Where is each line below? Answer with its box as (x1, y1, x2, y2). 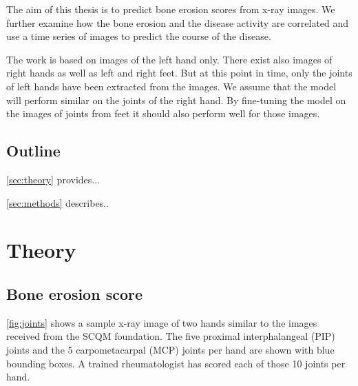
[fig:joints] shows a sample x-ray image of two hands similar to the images (6, 315, 317, 329)
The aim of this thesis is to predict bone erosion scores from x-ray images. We (6, 2, 335, 16)
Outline (6, 140, 61, 161)
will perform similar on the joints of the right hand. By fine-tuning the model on (6, 92, 346, 107)
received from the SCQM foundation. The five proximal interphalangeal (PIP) (6, 329, 335, 343)
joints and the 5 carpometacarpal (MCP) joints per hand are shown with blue (6, 342, 335, 356)
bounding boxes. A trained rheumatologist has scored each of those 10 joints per (6, 356, 346, 370)
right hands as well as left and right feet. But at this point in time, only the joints (6, 65, 352, 80)
